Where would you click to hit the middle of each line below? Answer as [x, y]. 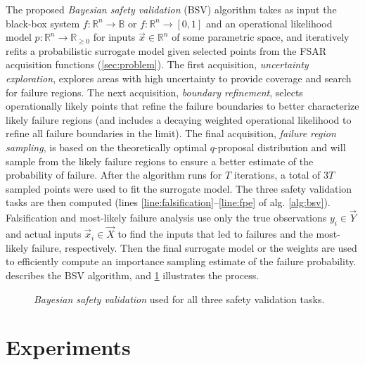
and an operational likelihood [269, 23]
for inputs [114, 37]
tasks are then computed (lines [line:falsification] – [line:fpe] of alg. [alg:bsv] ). [168, 202]
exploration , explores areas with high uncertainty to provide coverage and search [179, 78]
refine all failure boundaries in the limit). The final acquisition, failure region [171, 133]
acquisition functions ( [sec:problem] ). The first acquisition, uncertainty [157, 64]
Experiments [68, 347]
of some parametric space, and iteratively [261, 37]
